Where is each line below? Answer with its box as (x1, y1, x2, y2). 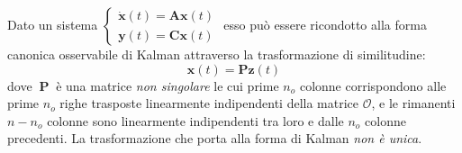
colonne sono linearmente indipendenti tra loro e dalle (47, 111, 344, 130)
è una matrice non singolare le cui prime (56, 76, 279, 94)
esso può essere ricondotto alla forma (223, 15, 427, 33)
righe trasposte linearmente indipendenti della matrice (59, 94, 358, 112)
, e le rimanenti (371, 94, 456, 112)
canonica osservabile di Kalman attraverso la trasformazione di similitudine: (7, 45, 426, 63)
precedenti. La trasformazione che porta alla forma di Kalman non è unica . (7, 129, 422, 148)
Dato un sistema (7, 15, 98, 33)
